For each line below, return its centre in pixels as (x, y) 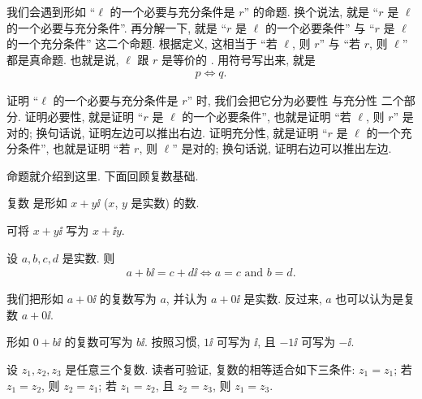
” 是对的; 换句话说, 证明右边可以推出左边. (282, 148)
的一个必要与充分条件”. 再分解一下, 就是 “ (117, 27)
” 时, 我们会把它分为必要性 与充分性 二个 (295, 100)
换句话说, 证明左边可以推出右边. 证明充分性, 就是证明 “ (182, 132)
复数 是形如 (37, 203)
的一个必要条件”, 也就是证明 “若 (267, 116)
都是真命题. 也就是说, (63, 59)
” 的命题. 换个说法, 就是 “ (311, 11)
